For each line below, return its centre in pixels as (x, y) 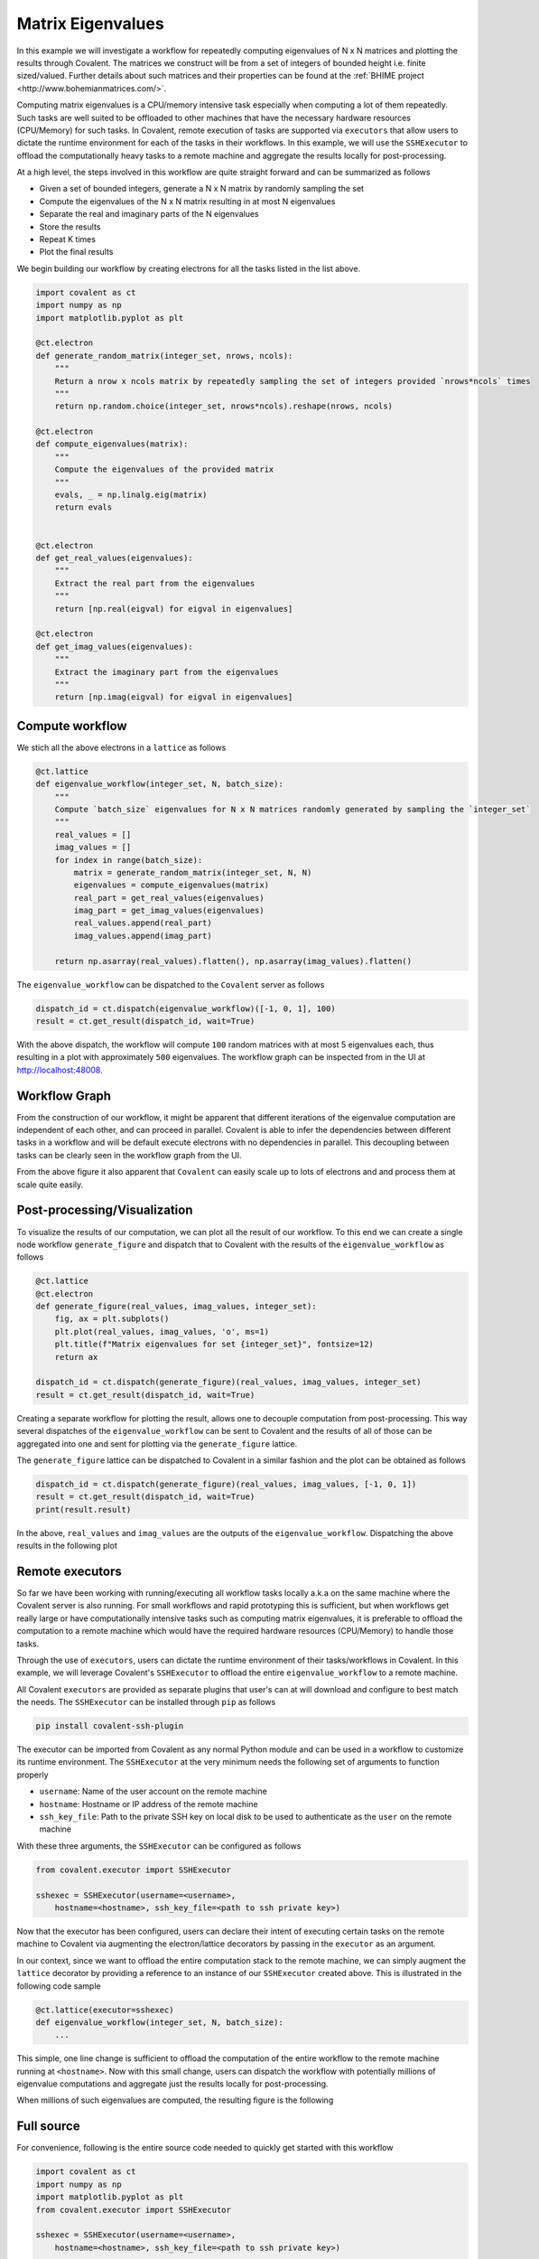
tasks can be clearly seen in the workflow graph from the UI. (129, 1155)
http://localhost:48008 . (60, 1070)
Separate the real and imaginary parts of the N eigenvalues (149, 214)
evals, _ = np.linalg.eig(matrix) (131, 495)
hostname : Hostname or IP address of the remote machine (149, 1804)
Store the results (70, 227)
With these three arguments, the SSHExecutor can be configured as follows (159, 1846)
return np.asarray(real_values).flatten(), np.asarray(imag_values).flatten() (233, 961)
